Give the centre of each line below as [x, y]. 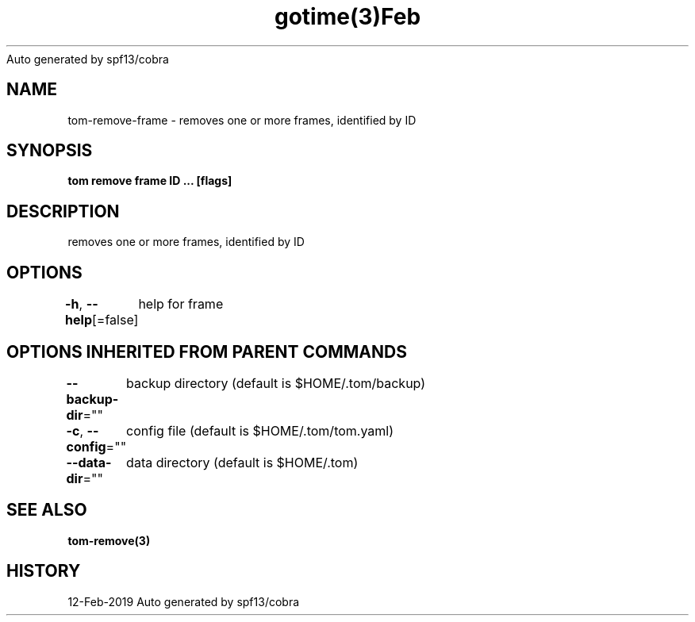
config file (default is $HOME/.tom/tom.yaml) [260, 430]
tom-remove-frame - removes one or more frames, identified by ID [242, 120]
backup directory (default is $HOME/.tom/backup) [276, 383]
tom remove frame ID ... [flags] [150, 181]
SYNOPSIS [50, 151]
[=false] [115, 320]
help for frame [181, 304]
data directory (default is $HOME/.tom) [242, 462]
